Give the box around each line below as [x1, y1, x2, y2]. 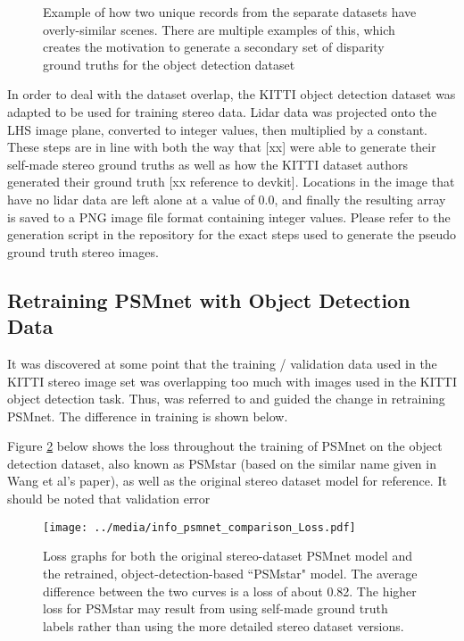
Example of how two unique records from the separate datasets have [43, 3, 417, 21]
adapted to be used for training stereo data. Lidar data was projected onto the [7, 102, 437, 121]
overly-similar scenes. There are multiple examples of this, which [43, 20, 395, 38]
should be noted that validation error [7, 489, 211, 508]
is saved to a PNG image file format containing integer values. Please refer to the [7, 207, 451, 226]
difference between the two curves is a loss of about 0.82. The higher [43, 581, 417, 600]
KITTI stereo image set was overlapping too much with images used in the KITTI [7, 371, 457, 390]
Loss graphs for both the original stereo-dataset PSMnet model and [43, 546, 412, 565]
